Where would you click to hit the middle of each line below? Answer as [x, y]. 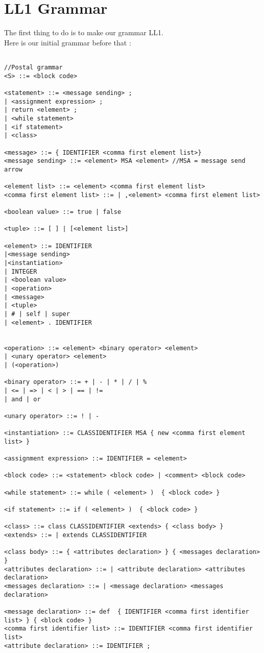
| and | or [22, 399]
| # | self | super [37, 314]
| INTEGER [21, 271]
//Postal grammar [33, 67]
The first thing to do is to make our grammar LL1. [84, 32]
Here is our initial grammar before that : [68, 42]
